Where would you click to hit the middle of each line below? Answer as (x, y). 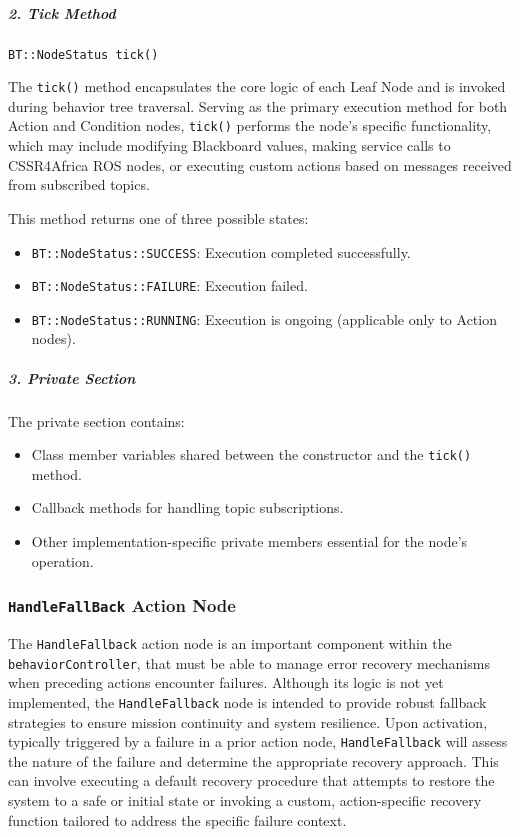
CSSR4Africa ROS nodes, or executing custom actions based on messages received (260, 164)
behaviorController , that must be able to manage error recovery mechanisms (249, 662)
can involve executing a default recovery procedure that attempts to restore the (251, 780)
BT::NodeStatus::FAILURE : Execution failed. (169, 285)
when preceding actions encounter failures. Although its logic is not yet (226, 682)
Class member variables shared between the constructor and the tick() (251, 454)
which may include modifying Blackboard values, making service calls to (229, 145)
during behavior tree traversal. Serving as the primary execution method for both (258, 105)
